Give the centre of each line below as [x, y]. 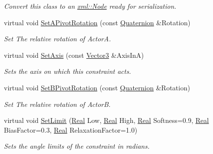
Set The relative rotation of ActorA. [57, 39]
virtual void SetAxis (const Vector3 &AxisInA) [74, 55]
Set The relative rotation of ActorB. [57, 104]
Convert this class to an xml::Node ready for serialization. [90, 6]
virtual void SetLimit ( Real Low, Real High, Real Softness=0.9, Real [106, 120]
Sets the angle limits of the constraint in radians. [77, 146]
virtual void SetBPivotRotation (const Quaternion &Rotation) [97, 87]
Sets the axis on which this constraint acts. [68, 71]
